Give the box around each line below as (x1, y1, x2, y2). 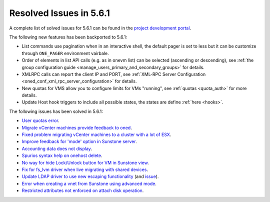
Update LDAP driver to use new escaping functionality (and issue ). (21, 173, 159, 179)
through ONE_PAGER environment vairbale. (21, 50, 109, 56)
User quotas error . (21, 117, 59, 123)
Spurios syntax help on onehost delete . (21, 152, 102, 158)
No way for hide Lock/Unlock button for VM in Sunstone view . (21, 159, 149, 165)
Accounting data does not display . (21, 145, 92, 151)
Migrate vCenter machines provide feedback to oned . (21, 124, 132, 130)
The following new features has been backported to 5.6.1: (9, 34, 127, 40)
